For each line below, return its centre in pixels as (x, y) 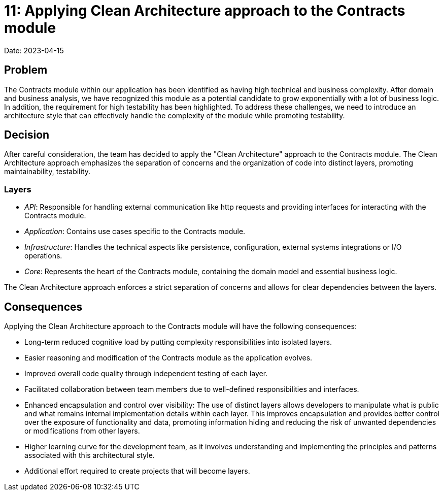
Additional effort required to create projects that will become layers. (137, 471)
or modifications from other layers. (82, 431)
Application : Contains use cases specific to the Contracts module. (135, 232)
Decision (27, 135)
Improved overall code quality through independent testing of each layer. (146, 374)
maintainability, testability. (47, 172)
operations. (43, 256)
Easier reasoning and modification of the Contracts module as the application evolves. (168, 358)
